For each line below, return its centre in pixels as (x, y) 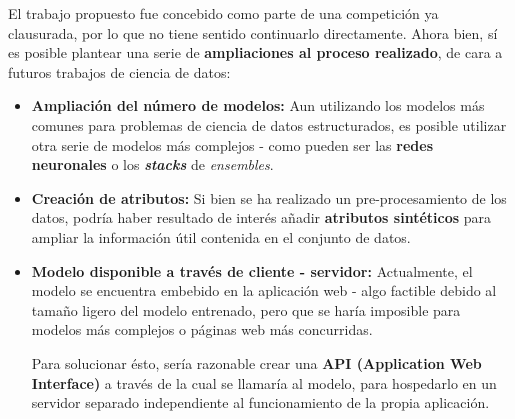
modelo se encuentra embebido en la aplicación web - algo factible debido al (264, 290)
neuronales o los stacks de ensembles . (152, 164)
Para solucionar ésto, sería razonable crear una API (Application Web (256, 362)
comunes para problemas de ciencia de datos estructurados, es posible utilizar (269, 124)
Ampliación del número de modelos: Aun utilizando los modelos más (258, 105)
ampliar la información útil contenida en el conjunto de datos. (221, 236)
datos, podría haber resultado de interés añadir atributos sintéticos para (261, 217)
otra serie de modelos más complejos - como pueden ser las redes (232, 144)
